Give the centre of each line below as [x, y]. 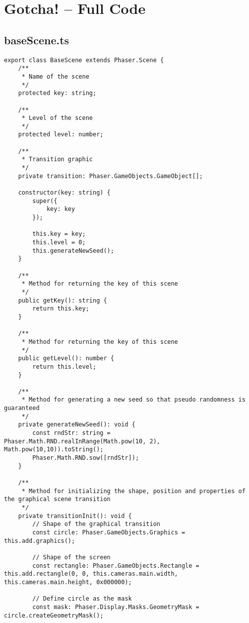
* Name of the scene [55, 76]
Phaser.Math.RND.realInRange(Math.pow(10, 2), [82, 441]
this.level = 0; [59, 243]
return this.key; [61, 309]
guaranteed [22, 408]
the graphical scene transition [57, 499]
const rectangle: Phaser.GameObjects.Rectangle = [116, 566]
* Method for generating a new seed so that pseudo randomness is [133, 400]
